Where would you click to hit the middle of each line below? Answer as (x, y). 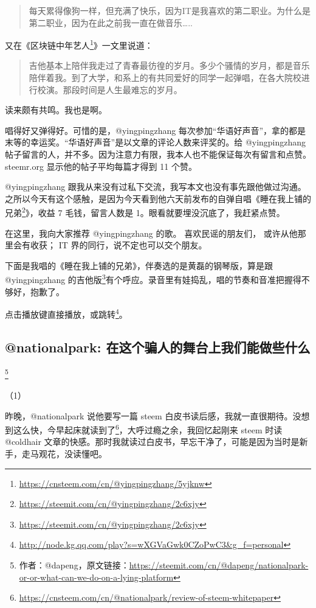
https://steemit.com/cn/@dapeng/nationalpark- (219, 564)
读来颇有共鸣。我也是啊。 (56, 110)
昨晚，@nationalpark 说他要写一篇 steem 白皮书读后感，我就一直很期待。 (149, 415)
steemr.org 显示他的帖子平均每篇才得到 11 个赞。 (101, 166)
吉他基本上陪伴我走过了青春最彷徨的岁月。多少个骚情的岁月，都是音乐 (169, 65)
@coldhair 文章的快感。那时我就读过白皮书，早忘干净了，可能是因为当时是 (152, 442)
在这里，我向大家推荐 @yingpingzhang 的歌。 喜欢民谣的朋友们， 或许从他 (151, 233)
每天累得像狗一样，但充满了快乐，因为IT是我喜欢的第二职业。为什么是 (170, 10)
